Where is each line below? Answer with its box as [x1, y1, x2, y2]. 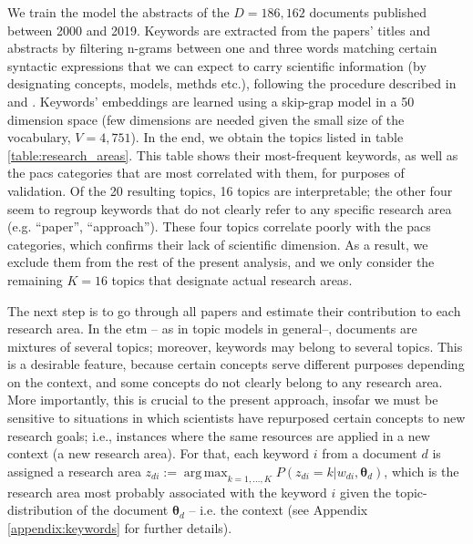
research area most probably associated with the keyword [7, 482, 327, 501]
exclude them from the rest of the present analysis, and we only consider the [7, 252, 435, 272]
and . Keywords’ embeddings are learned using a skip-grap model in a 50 [7, 91, 415, 110]
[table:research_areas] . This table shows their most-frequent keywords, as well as [7, 145, 458, 164]
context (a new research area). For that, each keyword [7, 444, 309, 463]
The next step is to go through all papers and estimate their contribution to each [7, 301, 461, 320]
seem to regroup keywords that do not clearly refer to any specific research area [7, 199, 452, 218]
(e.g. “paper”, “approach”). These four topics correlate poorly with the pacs [7, 217, 431, 236]
